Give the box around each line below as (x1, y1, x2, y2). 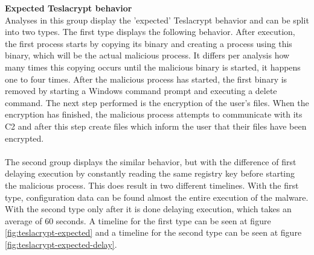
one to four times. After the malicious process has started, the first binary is (5, 72, 287, 85)
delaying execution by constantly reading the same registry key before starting (5, 167, 295, 180)
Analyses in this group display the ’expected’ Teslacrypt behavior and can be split (5, 13, 309, 26)
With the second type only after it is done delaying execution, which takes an (5, 203, 292, 215)
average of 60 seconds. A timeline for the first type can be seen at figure (5, 214, 271, 227)
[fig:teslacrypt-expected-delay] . (5, 238, 117, 250)
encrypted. (5, 131, 44, 144)
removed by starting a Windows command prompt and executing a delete (5, 84, 277, 97)
